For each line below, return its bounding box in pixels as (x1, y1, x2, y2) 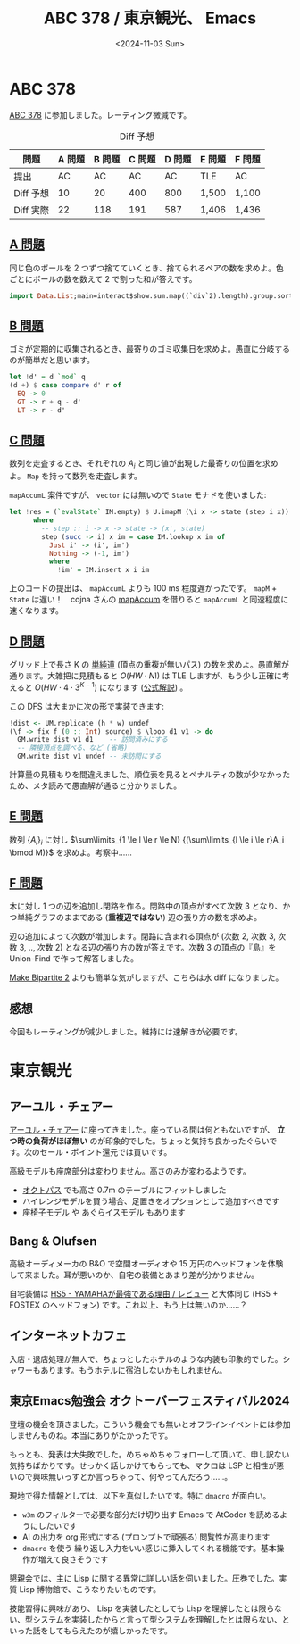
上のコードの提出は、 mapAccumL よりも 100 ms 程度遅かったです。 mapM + (9, 583, 278, 594)
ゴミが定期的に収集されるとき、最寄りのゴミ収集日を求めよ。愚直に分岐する (9, 344, 291, 354)
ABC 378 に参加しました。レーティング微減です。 (9, 109, 192, 120)
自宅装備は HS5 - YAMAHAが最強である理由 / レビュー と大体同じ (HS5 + (9, 1289, 279, 1299)
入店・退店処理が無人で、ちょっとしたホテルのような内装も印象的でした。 (9, 1353, 283, 1364)
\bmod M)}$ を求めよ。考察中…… (9, 847, 132, 858)
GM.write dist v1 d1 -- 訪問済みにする (17, 735, 168, 744)
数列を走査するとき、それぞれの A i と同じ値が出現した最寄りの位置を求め (9, 458, 279, 471)
